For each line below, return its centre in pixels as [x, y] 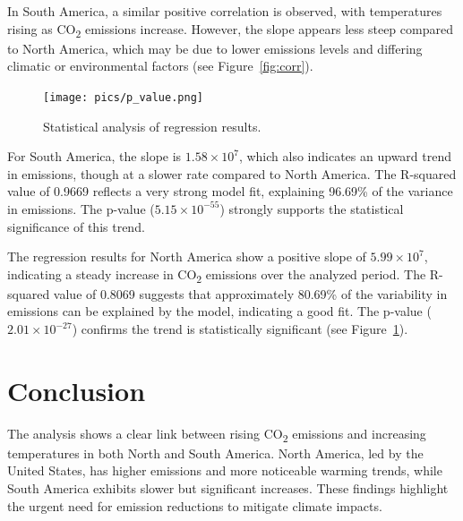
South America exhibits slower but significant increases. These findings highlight [228, 488]
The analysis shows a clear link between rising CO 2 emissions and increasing [217, 434]
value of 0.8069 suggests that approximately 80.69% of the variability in [250, 293]
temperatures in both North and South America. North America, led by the [215, 453]
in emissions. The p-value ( [81, 208]
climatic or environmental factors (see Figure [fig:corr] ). [160, 66]
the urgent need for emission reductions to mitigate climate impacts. [195, 505]
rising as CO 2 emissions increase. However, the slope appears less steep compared [230, 30]
